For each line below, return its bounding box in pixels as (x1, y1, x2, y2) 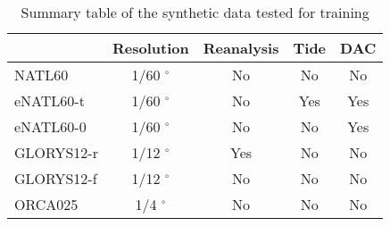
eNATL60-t (14, 90, 85, 111)
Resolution (112, 38, 189, 58)
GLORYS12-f (14, 168, 97, 188)
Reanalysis (203, 38, 279, 58)
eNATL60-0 (14, 116, 87, 137)
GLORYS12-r (14, 142, 98, 163)
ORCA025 (14, 194, 79, 214)
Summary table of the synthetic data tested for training (21, 2, 369, 22)
